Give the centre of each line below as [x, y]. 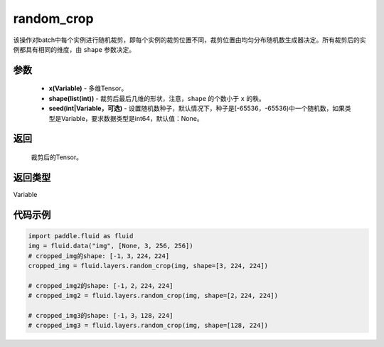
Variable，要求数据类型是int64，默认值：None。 [132, 118]
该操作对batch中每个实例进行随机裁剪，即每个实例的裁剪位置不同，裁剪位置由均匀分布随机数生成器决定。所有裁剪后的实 [190, 40]
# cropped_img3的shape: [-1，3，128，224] [101, 315]
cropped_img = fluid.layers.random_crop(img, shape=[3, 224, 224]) [148, 266]
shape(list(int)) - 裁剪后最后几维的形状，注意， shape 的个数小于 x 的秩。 [157, 98]
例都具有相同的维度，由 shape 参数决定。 [74, 49]
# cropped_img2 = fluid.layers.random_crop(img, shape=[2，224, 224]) [153, 296]
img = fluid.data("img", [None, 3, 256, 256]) [111, 246]
